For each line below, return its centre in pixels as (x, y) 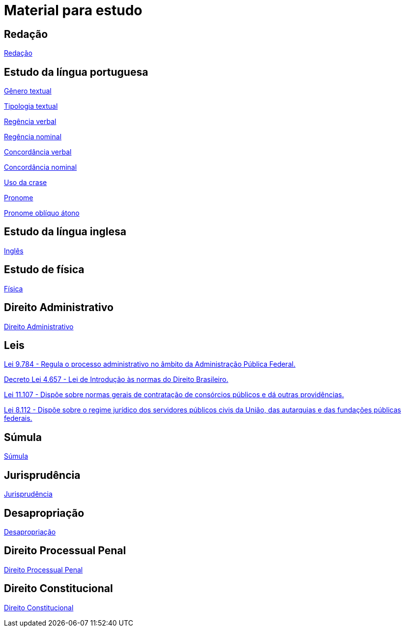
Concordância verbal (38, 152)
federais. (18, 418)
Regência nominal (33, 137)
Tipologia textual (31, 106)
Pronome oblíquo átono (42, 213)
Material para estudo (73, 10)
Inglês (14, 251)
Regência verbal (30, 122)
